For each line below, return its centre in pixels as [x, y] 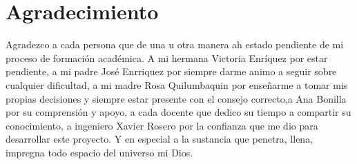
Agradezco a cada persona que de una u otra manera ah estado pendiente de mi [175, 44]
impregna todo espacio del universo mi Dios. [99, 152]
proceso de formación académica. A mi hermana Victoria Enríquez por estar [167, 58]
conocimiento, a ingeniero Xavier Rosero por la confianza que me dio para [162, 125]
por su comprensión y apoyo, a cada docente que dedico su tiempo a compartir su [178, 112]
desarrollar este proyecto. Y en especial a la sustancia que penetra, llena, [160, 139]
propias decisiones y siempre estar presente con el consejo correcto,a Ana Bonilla [176, 98]
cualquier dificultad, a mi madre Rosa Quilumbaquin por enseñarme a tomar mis [177, 84]
